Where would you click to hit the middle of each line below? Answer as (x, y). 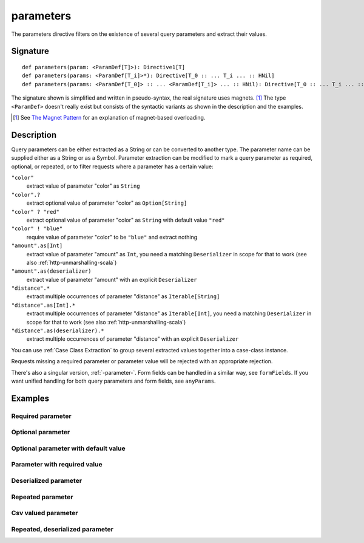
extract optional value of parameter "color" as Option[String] (107, 203)
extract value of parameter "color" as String (83, 186)
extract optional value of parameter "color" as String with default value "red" (126, 220)
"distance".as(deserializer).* (58, 331)
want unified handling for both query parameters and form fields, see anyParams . (113, 381)
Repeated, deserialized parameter (62, 529)
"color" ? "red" (35, 212)
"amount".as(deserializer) (51, 271)
